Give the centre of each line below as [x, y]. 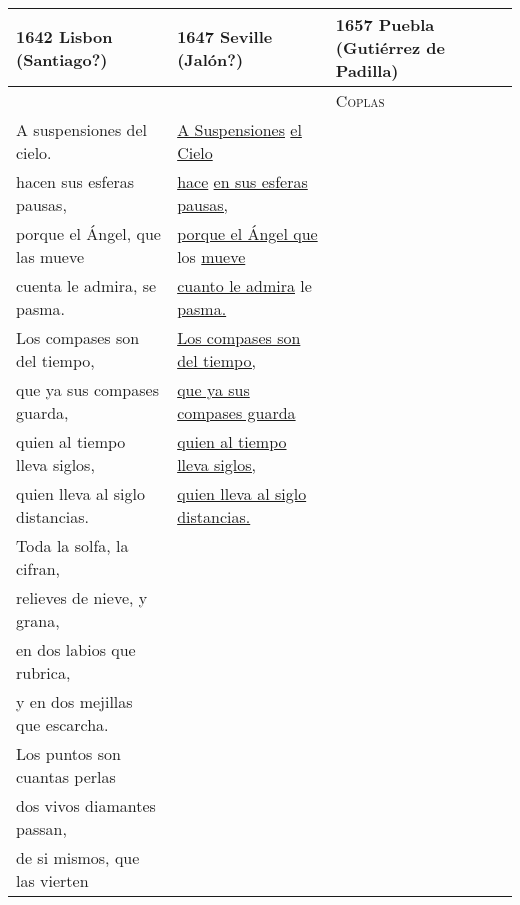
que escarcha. [62, 724]
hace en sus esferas [242, 181]
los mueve [211, 256]
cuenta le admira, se [86, 285]
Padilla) [367, 70]
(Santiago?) [62, 59]
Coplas [360, 100]
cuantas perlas [66, 776]
